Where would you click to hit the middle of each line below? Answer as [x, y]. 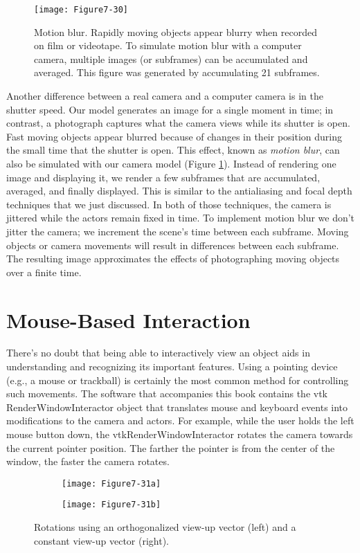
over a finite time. [44, 272]
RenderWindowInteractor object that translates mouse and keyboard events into [177, 407]
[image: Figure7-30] [81, 10]
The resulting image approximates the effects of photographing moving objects [173, 259]
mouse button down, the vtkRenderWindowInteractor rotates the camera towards [180, 434]
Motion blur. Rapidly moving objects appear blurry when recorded [175, 31]
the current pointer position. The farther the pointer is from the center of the [171, 447]
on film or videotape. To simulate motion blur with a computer [168, 45]
